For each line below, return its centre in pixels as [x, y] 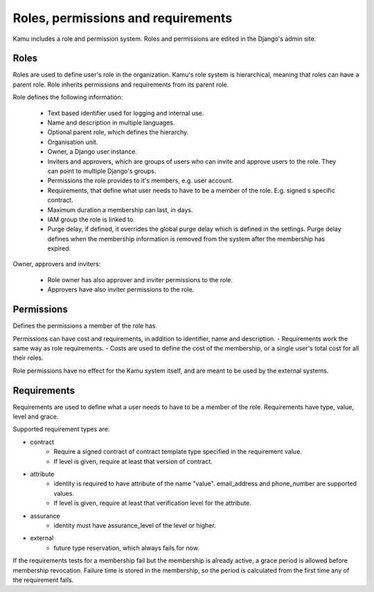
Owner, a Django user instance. [92, 151]
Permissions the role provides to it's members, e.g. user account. [140, 181]
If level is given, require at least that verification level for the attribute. [153, 503]
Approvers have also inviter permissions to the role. [121, 290]
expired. [59, 248]
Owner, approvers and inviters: [57, 264]
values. [64, 493]
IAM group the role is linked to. [91, 219]
